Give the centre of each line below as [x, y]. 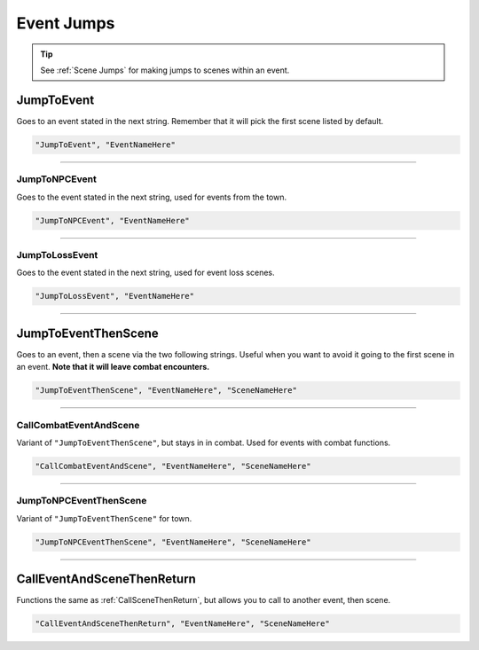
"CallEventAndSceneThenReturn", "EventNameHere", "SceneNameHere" [182, 624]
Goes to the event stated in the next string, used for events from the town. [152, 197]
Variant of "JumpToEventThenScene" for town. [104, 518]
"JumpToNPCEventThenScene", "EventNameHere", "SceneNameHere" [173, 542]
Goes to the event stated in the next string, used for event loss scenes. [145, 273]
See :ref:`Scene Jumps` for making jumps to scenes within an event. [165, 70]
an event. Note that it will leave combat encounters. [113, 367]
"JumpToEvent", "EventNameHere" [106, 145]
